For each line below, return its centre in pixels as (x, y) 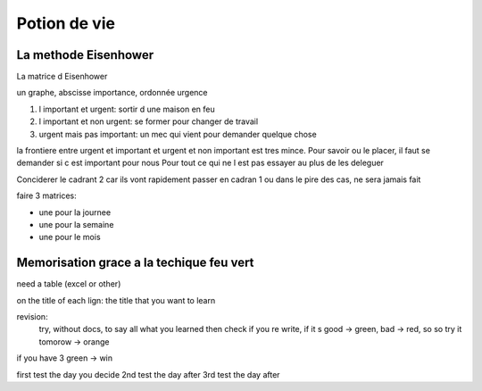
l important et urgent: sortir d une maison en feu (127, 109)
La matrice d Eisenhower (62, 77)
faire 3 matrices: (47, 195)
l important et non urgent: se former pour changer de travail (149, 121)
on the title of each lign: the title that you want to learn (116, 300)
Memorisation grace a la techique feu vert (135, 263)
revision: (32, 317)
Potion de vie (66, 23)
